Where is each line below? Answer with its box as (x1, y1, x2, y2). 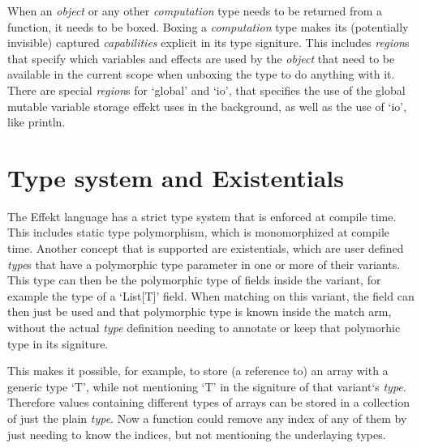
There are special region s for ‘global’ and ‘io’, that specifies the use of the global (7, 81, 406, 98)
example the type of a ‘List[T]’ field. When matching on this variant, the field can (7, 287, 415, 304)
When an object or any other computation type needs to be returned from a (7, 2, 383, 19)
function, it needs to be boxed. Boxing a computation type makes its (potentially (7, 18, 409, 35)
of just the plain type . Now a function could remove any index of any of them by (7, 410, 407, 426)
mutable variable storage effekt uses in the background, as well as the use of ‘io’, (7, 97, 407, 114)
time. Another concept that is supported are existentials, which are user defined (7, 240, 404, 257)
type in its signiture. (7, 335, 109, 352)
